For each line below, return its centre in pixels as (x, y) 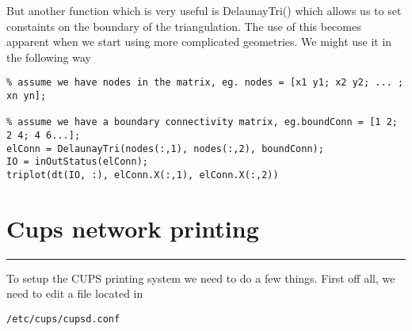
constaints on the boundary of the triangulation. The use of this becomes (184, 26)
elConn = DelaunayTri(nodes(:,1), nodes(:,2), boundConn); (165, 148)
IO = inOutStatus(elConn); (77, 162)
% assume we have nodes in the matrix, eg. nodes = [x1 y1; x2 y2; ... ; (205, 83)
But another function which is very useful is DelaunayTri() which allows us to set (204, 10)
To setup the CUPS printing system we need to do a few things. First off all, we (201, 278)
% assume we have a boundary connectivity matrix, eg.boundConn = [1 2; (202, 122)
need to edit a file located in (75, 293)
